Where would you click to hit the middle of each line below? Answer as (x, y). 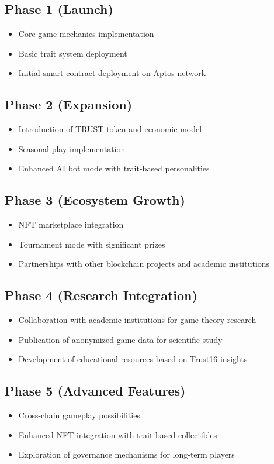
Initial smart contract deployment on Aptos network (112, 73)
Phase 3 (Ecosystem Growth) (95, 200)
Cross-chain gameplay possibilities (79, 415)
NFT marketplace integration (71, 224)
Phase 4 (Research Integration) (101, 295)
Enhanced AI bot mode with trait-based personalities (114, 168)
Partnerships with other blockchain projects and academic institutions (144, 264)
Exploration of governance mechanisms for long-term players (126, 454)
